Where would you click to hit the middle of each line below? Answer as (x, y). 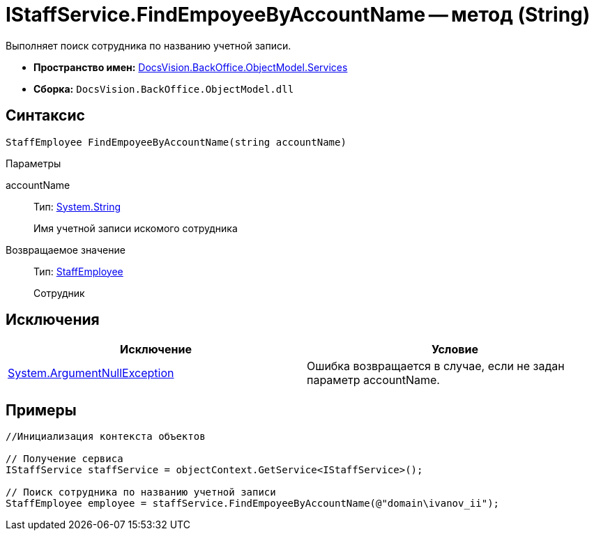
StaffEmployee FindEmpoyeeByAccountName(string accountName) (176, 142)
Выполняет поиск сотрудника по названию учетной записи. (148, 45)
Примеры (41, 410)
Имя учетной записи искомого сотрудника (136, 228)
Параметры (33, 163)
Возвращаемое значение (66, 250)
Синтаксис (45, 116)
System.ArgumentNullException (91, 373)
